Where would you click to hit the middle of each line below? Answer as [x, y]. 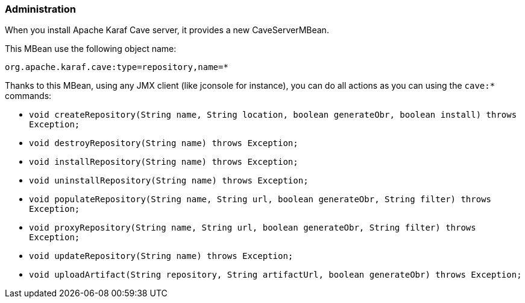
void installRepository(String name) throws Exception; [164, 162]
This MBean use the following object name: [91, 49]
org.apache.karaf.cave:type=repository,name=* [117, 67]
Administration [40, 9]
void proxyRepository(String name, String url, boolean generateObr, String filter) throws [253, 228]
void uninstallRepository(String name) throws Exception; [169, 181]
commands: [28, 96]
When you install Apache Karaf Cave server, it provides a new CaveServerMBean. [167, 30]
